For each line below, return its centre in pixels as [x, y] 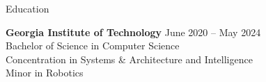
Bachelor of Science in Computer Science [93, 46]
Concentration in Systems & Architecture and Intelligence [129, 59]
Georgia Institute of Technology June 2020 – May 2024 [133, 32]
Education [28, 8]
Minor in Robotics [45, 73]
